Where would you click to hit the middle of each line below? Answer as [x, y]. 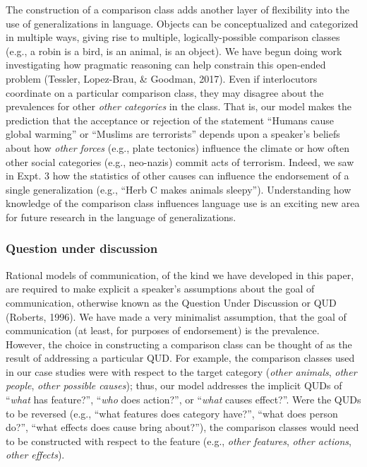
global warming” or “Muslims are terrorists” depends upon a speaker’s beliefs [173, 134]
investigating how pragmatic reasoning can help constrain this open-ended [166, 65]
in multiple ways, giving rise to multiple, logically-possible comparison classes [173, 37]
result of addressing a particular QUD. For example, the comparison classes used [180, 358]
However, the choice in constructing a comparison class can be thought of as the [179, 344]
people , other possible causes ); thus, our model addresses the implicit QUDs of [174, 385]
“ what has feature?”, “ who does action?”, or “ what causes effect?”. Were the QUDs [183, 400]
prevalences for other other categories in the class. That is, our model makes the [179, 106]
